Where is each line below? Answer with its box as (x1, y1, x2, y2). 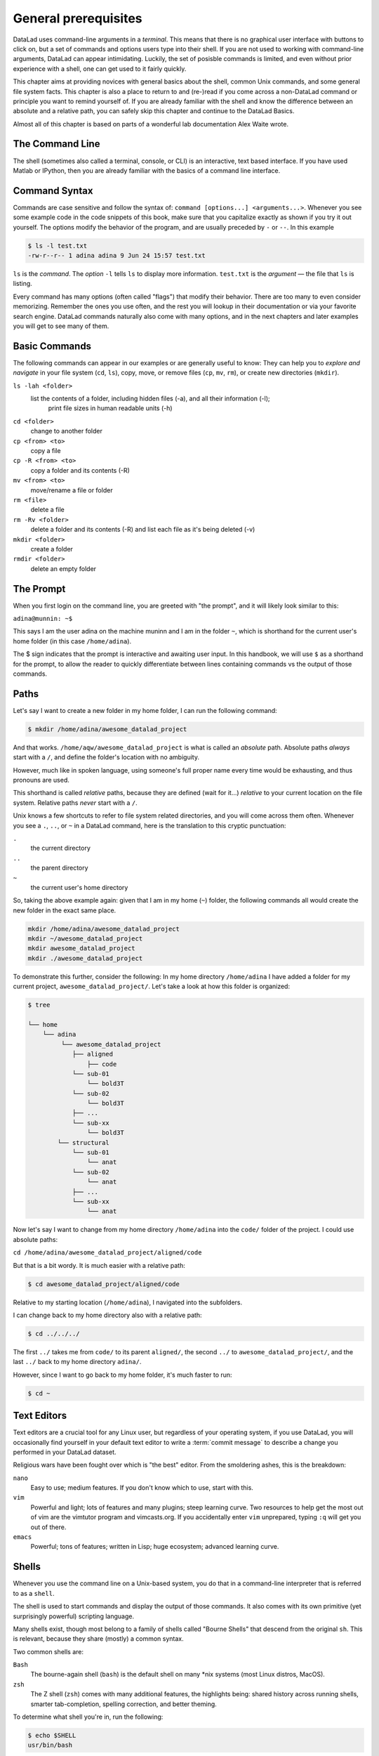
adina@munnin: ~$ (13, 615, 73, 622)
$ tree (27, 1001, 51, 1009)
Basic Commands (13, 340, 91, 352)
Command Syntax (13, 185, 93, 197)
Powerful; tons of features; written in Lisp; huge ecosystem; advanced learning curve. (30, 1542, 279, 1551)
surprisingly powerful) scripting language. (13, 1612, 135, 1620)
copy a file (30, 447, 61, 454)
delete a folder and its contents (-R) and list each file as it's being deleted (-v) (30, 525, 255, 534)
